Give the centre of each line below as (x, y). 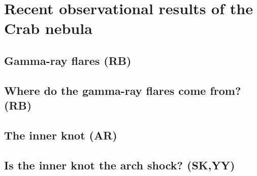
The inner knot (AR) (61, 135)
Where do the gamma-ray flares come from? (123, 90)
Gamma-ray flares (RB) (68, 60)
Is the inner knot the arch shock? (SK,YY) (120, 165)
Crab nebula (48, 28)
